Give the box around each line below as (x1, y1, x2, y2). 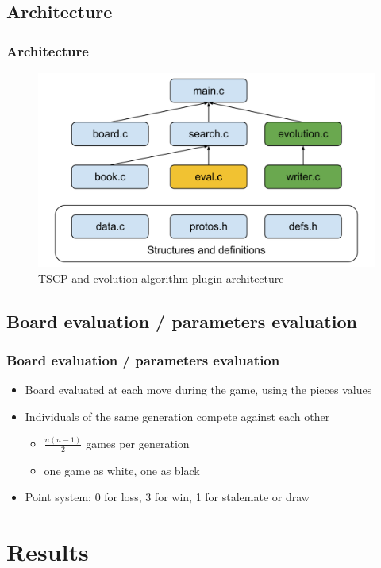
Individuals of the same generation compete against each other (25, 408, 330, 425)
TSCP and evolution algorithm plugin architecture (38, 269, 284, 286)
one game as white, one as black (44, 462, 200, 478)
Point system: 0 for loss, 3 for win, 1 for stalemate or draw (25, 489, 310, 505)
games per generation (86, 435, 190, 451)
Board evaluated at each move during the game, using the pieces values (25, 381, 372, 398)
